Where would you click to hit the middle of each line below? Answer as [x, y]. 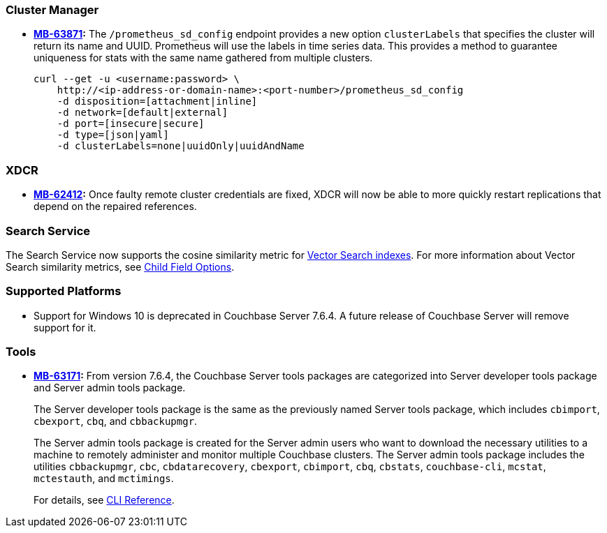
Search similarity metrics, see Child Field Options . [120, 266]
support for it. [65, 327]
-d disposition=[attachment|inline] [157, 102]
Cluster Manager [52, 10]
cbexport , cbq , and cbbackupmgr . [116, 421]
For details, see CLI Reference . [104, 500]
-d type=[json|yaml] [113, 135]
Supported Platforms [64, 291]
